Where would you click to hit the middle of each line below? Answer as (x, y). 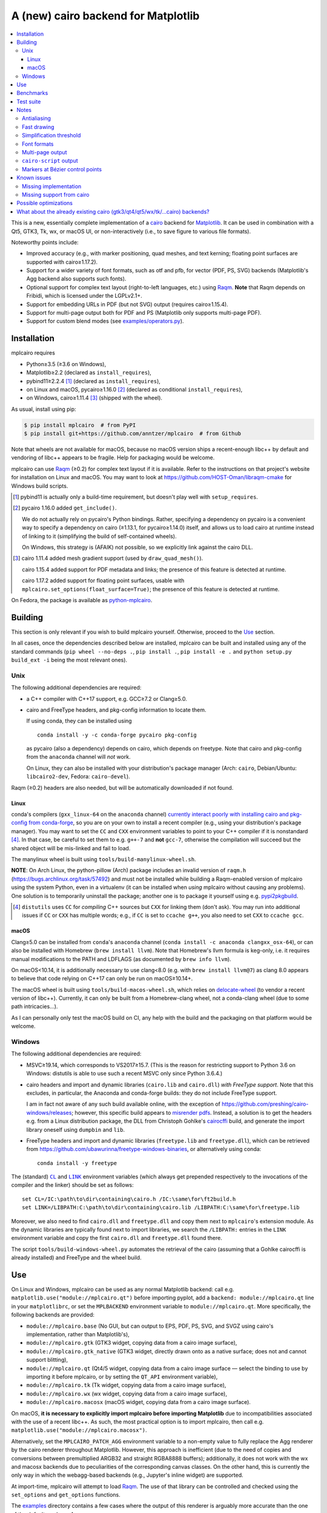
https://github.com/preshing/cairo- (265, 1104)
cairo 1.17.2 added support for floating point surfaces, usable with (103, 580)
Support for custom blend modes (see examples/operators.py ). (105, 321)
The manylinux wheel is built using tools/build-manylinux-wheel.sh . (104, 859)
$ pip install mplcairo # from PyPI (80, 425)
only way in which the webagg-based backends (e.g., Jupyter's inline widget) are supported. (127, 1475)
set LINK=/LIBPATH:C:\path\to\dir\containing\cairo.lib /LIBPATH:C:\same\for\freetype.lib (161, 1208)
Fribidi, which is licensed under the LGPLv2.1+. (84, 296)
